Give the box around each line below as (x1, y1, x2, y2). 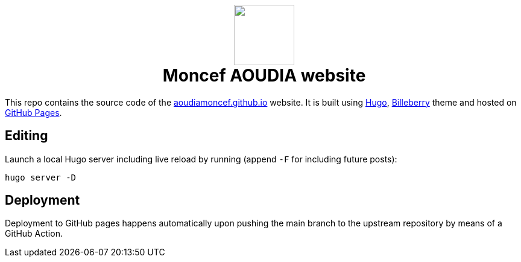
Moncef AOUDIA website (162, 65, 366, 86)
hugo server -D (5, 172, 77, 182)
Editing (5, 128, 48, 144)
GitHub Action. (5, 228, 63, 239)
